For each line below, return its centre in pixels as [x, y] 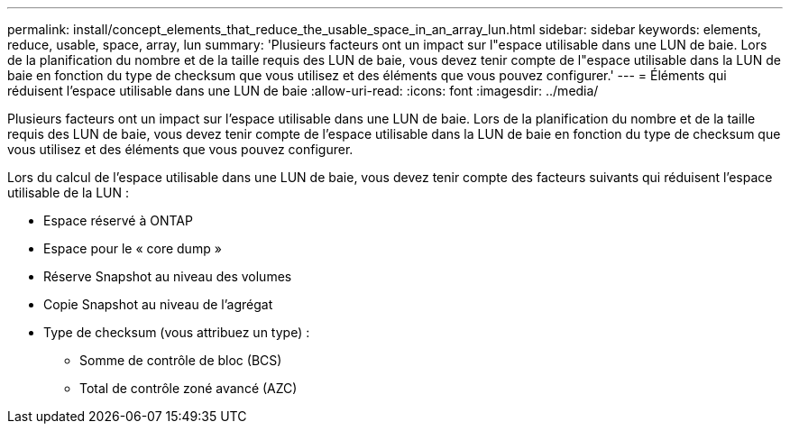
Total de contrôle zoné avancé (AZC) [188, 388]
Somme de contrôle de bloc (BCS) [181, 360]
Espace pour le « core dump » [133, 248]
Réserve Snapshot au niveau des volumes [168, 276]
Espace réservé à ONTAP [118, 220]
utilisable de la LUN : [69, 193]
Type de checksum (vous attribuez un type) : [177, 332]
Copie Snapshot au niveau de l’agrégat [158, 304]
